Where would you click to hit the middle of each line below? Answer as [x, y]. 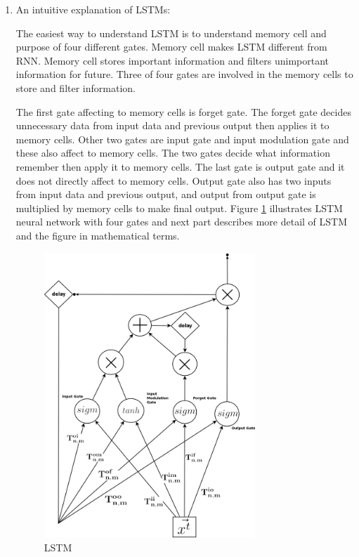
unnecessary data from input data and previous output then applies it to [172, 125]
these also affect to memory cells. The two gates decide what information [173, 153]
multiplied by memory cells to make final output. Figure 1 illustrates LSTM [179, 208]
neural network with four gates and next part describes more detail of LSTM [182, 222]
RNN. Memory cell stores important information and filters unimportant [172, 60]
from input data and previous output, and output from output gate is [166, 194]
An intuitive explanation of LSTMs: [93, 9]
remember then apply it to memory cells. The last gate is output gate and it [180, 166]
